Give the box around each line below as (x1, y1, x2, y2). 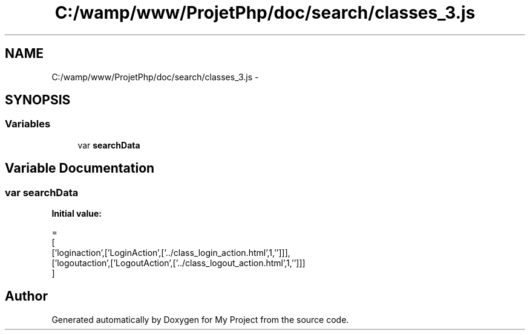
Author (5, 289, 48, 304)
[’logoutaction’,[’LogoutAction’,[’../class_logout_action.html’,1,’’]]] (51, 258, 306, 269)
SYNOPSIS (5, 92, 71, 108)
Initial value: (51, 208, 102, 219)
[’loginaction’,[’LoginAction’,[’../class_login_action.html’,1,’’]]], (51, 247, 290, 258)
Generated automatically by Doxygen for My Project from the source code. (51, 314, 349, 325)
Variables (5, 118, 51, 130)
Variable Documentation (5, 161, 155, 176)
